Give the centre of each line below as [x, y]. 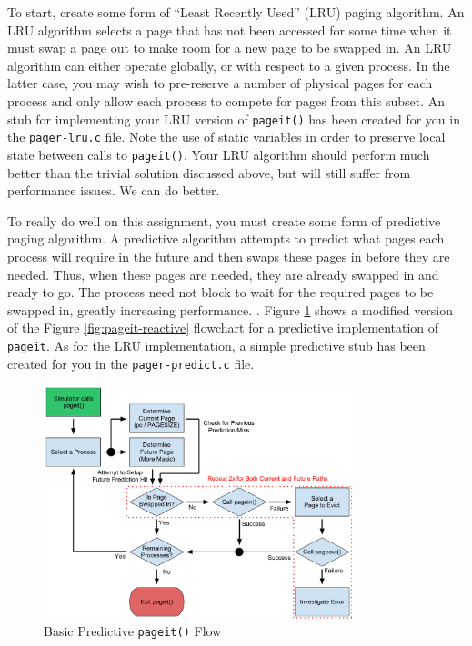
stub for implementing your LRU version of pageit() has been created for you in [234, 119]
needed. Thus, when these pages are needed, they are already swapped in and [223, 274]
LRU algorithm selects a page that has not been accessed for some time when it [230, 30]
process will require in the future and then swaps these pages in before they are [229, 256]
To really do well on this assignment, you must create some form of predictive [224, 220]
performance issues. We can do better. [114, 190]
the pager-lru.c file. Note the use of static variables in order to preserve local [226, 137]
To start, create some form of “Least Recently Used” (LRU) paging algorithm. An [236, 12]
